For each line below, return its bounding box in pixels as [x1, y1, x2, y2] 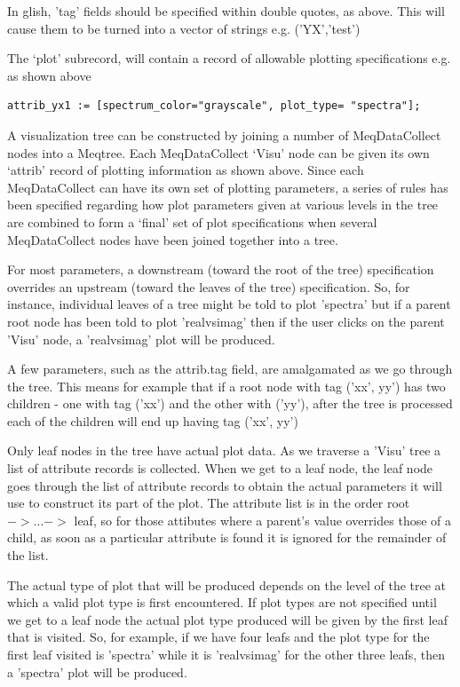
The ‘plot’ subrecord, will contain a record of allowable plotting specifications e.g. [7, 49, 451, 67]
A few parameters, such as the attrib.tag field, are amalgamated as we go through [7, 359, 453, 378]
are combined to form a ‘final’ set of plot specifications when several [7, 212, 377, 231]
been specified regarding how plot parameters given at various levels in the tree [7, 195, 439, 214]
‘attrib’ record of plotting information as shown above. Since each [7, 161, 364, 179]
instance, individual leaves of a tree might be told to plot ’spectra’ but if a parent [7, 295, 451, 313]
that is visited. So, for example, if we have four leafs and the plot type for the [7, 628, 430, 646]
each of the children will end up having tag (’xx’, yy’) [7, 411, 298, 430]
